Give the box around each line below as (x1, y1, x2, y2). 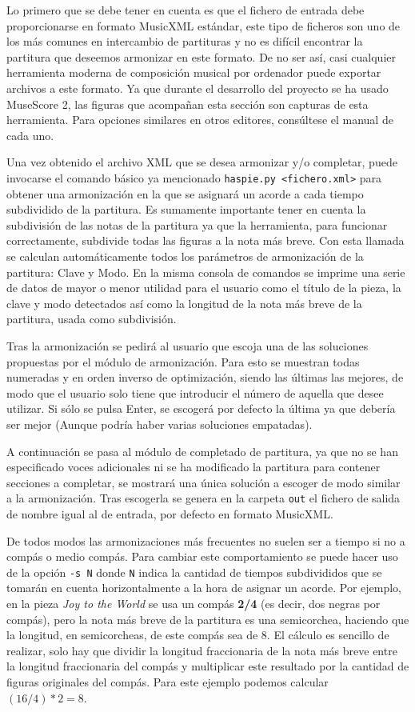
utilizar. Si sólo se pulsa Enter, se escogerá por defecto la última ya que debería (6, 400, 396, 417)
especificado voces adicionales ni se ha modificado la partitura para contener (6, 458, 381, 475)
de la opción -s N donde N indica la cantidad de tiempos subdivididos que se (6, 563, 382, 580)
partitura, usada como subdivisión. (6, 310, 177, 327)
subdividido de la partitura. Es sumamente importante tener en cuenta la (6, 201, 366, 218)
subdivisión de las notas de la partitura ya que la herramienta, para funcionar (6, 216, 388, 233)
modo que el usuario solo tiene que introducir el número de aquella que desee (6, 384, 384, 401)
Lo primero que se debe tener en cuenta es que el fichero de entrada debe (6, 2, 365, 18)
